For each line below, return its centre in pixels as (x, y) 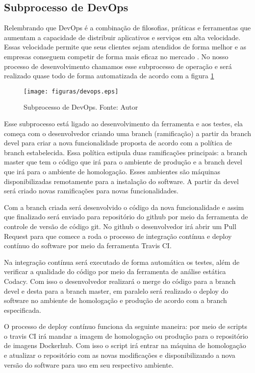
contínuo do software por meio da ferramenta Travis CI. (88, 245)
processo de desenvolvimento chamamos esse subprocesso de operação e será (118, 66)
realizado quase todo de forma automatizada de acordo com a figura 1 (109, 76)
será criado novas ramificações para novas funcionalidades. (91, 191)
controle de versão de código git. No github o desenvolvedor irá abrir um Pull (120, 226)
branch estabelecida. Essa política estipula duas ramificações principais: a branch (126, 152)
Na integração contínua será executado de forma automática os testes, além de (122, 262)
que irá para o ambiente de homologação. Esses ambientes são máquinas (112, 171)
